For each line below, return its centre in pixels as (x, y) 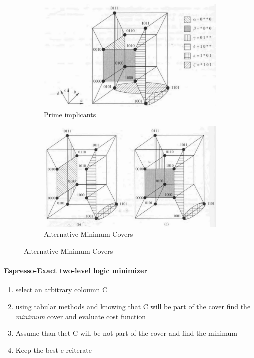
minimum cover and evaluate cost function (81, 316)
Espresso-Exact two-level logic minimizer (76, 270)
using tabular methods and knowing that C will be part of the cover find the (133, 306)
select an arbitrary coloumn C (62, 289)
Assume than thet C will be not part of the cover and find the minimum (126, 333)
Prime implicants (70, 114)
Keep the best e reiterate (54, 349)
